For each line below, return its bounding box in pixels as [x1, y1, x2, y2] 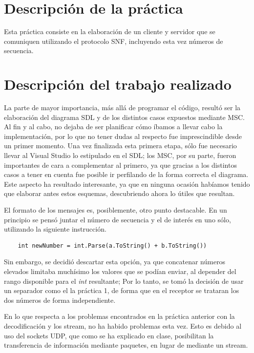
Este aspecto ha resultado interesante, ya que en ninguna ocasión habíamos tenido [4, 178, 250, 189]
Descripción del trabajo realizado [4, 74, 232, 94]
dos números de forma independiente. [4, 294, 116, 305]
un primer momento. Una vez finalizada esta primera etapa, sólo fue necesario [4, 140, 237, 151]
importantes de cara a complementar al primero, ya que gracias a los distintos [4, 159, 237, 170]
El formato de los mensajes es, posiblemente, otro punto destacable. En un [4, 204, 227, 215]
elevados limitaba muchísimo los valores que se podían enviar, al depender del [4, 266, 236, 276]
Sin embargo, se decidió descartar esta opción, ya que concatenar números [4, 256, 226, 267]
